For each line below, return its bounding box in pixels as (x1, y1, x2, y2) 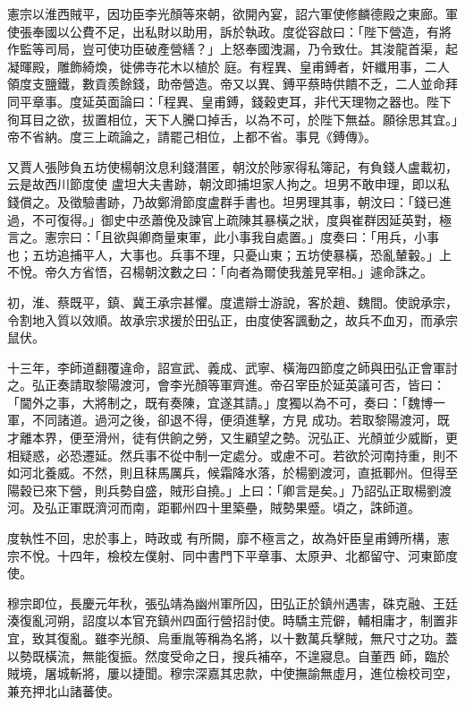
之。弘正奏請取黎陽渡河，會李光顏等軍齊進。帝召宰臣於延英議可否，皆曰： (7, 375, 445, 394)
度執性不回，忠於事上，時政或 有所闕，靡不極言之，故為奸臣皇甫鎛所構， (7, 529, 437, 547)
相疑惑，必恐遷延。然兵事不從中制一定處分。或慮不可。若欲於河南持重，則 (7, 445, 445, 464)
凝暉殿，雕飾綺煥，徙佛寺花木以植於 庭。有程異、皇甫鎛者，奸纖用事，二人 (7, 56, 450, 75)
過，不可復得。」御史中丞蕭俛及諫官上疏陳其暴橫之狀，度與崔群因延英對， (7, 210, 439, 228)
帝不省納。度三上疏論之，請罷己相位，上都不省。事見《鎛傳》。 (7, 127, 376, 146)
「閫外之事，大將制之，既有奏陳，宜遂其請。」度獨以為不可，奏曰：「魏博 (7, 392, 433, 411)
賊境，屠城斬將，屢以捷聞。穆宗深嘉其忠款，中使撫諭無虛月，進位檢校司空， (7, 664, 458, 683)
